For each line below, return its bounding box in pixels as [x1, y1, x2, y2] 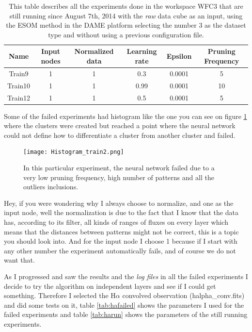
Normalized [74, 46, 114, 56]
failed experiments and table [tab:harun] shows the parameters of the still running [4, 309, 248, 319]
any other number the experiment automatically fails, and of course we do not [4, 245, 236, 255]
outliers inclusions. [23, 182, 79, 192]
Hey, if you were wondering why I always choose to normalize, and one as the [4, 198, 234, 208]
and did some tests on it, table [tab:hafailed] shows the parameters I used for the [4, 299, 244, 310]
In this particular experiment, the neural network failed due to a [23, 163, 215, 173]
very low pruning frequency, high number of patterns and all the [23, 172, 214, 182]
